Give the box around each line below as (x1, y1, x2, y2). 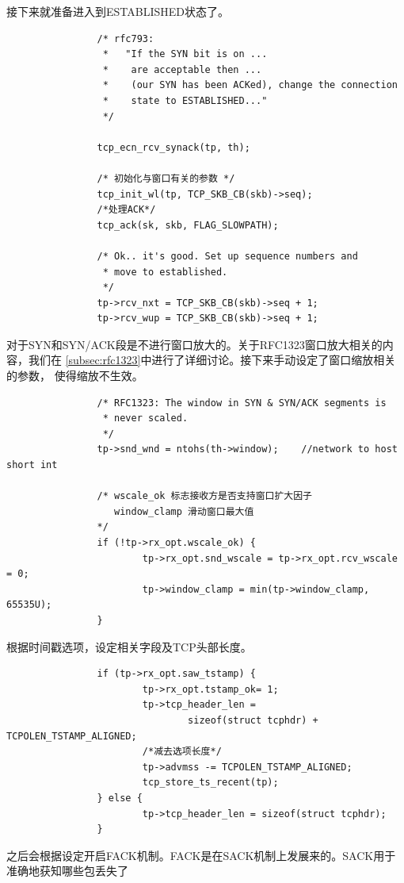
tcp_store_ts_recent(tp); (142, 777, 279, 789)
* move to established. (102, 266, 228, 278)
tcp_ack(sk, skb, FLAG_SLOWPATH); (97, 219, 279, 231)
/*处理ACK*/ (97, 204, 156, 216)
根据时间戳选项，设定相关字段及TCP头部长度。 (6, 638, 252, 655)
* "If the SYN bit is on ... (102, 48, 268, 60)
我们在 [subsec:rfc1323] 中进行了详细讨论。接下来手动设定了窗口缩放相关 (28, 351, 396, 368)
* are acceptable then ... (102, 63, 262, 75)
